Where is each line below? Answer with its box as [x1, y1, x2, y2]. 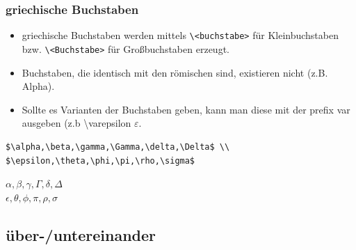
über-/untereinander [6, 224, 156, 245]
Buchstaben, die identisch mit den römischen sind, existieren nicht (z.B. [22, 65, 328, 79]
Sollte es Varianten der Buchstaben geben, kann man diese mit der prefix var [22, 102, 350, 116]
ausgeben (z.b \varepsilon [22, 116, 131, 130]
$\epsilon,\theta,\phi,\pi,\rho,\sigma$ [6, 155, 195, 166]
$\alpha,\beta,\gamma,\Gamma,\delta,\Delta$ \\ [6, 141, 230, 152]
